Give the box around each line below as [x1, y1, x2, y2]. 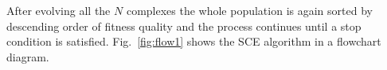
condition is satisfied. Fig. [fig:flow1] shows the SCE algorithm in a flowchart [6, 33, 381, 50]
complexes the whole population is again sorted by [126, 2, 373, 18]
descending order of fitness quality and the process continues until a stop [6, 17, 362, 34]
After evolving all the [6, 2, 111, 18]
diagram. [6, 48, 49, 64]
